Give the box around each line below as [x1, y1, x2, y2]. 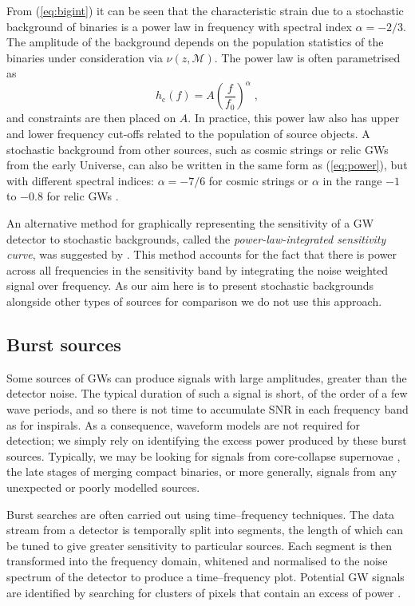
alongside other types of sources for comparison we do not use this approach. [6, 293, 382, 309]
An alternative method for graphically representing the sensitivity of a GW [6, 215, 374, 232]
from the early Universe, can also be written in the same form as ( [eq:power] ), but [6, 156, 408, 173]
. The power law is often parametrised [214, 49, 401, 65]
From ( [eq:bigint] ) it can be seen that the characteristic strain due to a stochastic [6, 2, 404, 18]
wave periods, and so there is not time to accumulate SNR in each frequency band [6, 400, 409, 417]
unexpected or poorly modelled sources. [6, 478, 200, 495]
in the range [322, 172, 382, 188]
